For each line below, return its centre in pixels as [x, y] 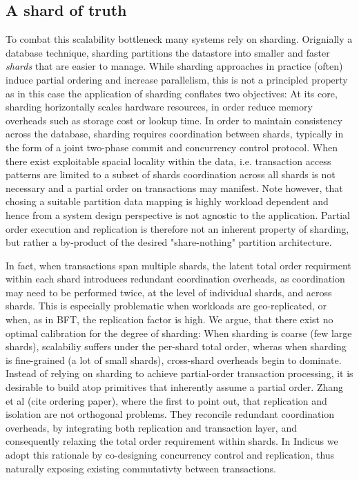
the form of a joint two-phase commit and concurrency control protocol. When [172, 147]
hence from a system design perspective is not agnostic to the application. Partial [178, 214]
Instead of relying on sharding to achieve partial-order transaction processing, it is [179, 373]
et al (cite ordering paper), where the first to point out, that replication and [166, 400]
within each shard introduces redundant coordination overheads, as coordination [175, 279]
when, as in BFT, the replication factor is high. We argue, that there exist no [169, 319]
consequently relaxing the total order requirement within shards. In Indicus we [172, 441]
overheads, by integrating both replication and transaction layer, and [151, 427]
